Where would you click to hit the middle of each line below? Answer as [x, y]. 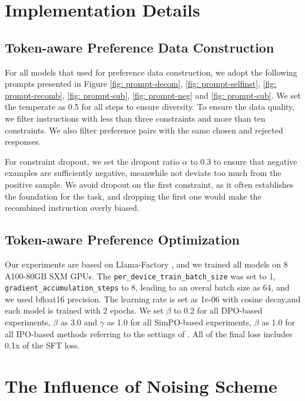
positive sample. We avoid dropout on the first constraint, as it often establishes [149, 184]
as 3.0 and [79, 322]
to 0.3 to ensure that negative [244, 161]
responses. [23, 141]
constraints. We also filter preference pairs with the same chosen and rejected [144, 130]
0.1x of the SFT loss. [42, 345]
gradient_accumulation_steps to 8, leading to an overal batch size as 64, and [147, 287]
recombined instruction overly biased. [72, 208]
